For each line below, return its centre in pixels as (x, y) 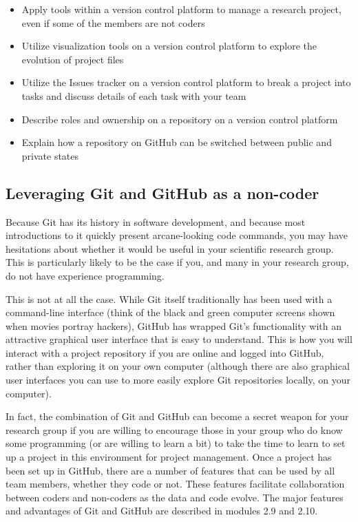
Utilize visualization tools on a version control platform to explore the (169, 46)
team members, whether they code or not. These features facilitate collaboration (175, 484)
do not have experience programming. (85, 275)
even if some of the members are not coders (113, 22)
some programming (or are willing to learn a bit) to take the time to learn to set (176, 443)
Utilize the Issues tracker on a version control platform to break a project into (186, 82)
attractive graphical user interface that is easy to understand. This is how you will (179, 339)
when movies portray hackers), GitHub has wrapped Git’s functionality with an (173, 325)
